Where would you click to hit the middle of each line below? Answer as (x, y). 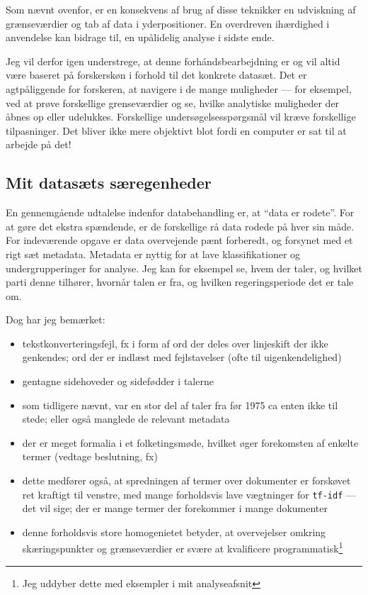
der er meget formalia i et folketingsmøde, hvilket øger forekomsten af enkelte (190, 442)
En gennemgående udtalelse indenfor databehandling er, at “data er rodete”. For (180, 212)
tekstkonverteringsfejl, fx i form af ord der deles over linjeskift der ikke (175, 343)
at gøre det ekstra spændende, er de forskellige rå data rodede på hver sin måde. (180, 226)
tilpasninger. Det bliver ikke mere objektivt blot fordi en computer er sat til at (176, 130)
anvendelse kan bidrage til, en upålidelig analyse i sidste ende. (140, 37)
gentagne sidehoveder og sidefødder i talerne (118, 381)
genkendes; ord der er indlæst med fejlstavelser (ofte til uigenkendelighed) (182, 357)
